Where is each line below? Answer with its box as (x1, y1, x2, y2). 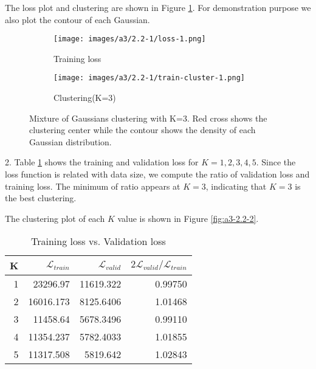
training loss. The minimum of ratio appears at (5, 179, 180, 192)
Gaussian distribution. (29, 135, 112, 148)
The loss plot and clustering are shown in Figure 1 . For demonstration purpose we (5, 1, 311, 13)
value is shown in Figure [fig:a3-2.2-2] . (117, 212, 259, 224)
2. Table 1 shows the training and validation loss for (5, 156, 199, 168)
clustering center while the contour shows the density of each (29, 123, 256, 136)
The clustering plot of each (5, 212, 105, 224)
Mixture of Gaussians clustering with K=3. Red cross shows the (29, 111, 267, 124)
